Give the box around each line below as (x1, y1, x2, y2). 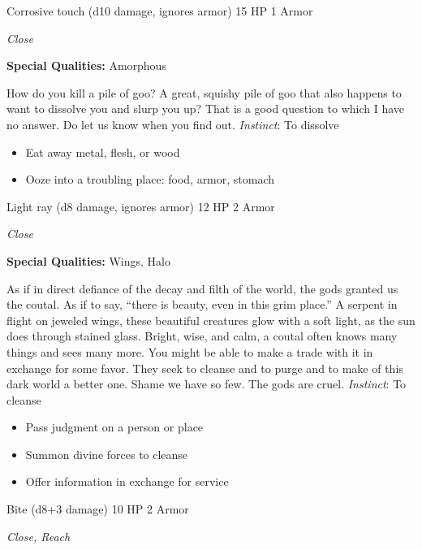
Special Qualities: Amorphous (6, 57, 166, 74)
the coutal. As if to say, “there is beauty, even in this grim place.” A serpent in (6, 296, 398, 313)
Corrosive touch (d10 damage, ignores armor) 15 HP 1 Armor (6, 2, 313, 19)
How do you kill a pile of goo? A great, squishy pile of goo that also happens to (6, 84, 402, 101)
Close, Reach (6, 527, 71, 544)
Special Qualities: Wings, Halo (6, 252, 170, 269)
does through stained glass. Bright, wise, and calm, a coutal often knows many (6, 327, 398, 344)
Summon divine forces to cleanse (25, 445, 188, 462)
